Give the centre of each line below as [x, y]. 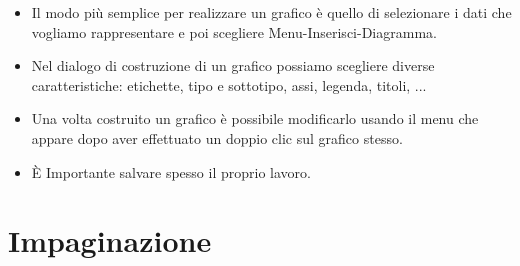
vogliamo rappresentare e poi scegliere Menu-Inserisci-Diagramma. [234, 31]
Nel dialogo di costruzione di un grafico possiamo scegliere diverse [233, 65]
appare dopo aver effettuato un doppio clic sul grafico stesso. [217, 137]
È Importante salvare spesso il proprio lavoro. [171, 171]
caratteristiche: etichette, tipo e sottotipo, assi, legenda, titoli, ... [229, 84]
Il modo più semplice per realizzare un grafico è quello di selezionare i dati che [271, 12]
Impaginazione [110, 240]
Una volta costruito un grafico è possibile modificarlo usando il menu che [255, 118]
